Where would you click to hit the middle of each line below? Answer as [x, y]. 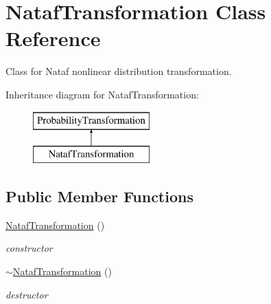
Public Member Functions [99, 196]
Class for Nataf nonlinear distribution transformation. [119, 71]
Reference [53, 38]
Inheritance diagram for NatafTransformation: [102, 94]
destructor [27, 294]
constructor [29, 248]
